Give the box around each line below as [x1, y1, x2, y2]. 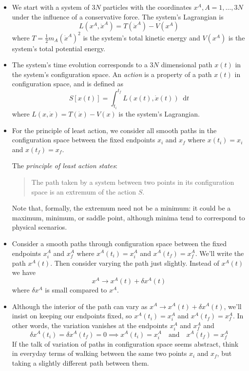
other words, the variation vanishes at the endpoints [12, 320, 168, 331]
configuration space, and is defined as [12, 78, 123, 89]
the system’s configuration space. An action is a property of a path [12, 69, 212, 79]
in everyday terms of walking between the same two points [12, 348, 187, 358]
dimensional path [161, 59, 212, 70]
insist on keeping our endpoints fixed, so [12, 311, 132, 321]
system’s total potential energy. [12, 43, 106, 53]
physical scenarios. [12, 222, 67, 232]
